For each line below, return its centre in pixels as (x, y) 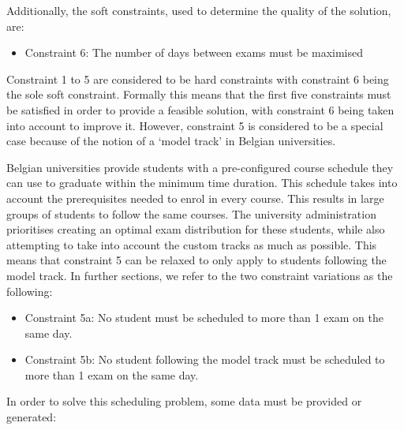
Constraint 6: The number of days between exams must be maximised (194, 52)
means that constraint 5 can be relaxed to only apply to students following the (196, 260)
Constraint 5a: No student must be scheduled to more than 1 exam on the (204, 318)
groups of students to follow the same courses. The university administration (191, 213)
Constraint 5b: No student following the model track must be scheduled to (205, 359)
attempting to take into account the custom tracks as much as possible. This (192, 244)
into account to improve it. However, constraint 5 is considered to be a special (195, 125)
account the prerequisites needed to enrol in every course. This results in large (195, 198)
